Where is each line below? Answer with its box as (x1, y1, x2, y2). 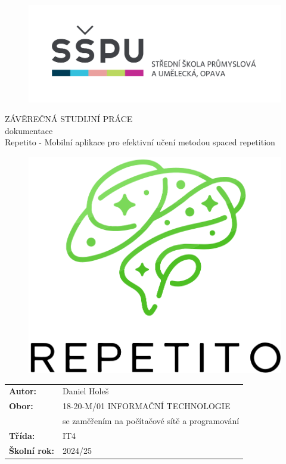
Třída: (9, 429, 35, 441)
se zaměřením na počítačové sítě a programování (62, 414, 240, 426)
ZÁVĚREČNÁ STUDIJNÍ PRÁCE (5, 113, 133, 125)
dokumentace (5, 124, 53, 136)
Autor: (9, 385, 37, 397)
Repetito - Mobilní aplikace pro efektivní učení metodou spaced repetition (5, 136, 275, 148)
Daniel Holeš (62, 385, 109, 397)
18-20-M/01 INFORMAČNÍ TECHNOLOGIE (62, 400, 231, 412)
